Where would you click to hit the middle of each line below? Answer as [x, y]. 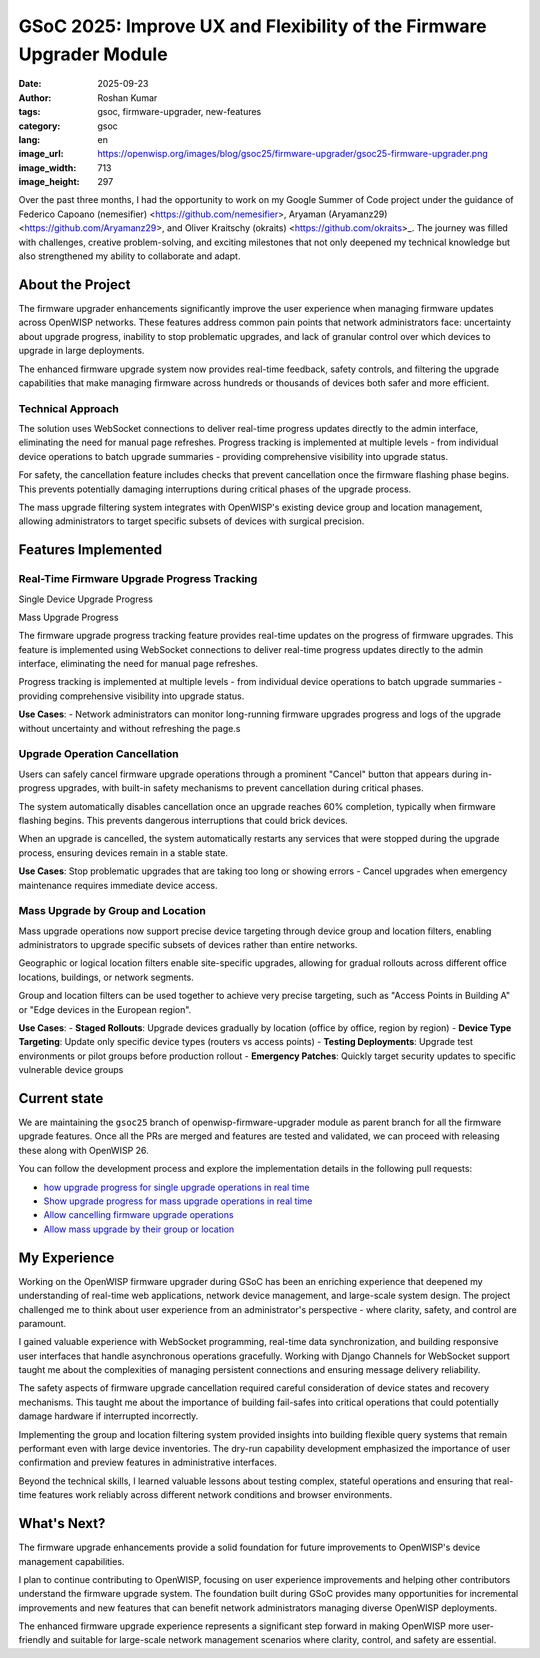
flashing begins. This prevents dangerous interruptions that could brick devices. [183, 820]
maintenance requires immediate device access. [118, 885]
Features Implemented [90, 550]
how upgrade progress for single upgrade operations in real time [176, 1187]
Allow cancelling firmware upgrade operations [138, 1215]
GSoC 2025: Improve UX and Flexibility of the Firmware [252, 26]
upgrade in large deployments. [81, 351]
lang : [29, 139]
